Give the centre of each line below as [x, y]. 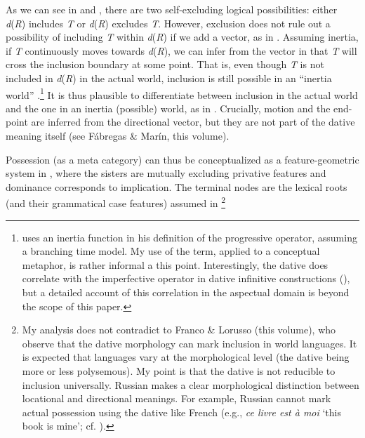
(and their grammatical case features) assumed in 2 [116, 202]
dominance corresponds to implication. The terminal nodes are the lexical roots [177, 186]
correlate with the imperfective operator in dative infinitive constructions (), [186, 278]
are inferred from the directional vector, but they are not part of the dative [193, 122]
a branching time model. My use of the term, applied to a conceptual [171, 251]
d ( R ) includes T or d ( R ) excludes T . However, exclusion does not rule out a [168, 23]
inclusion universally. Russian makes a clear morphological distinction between [191, 384]
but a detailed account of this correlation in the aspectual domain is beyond [186, 292]
